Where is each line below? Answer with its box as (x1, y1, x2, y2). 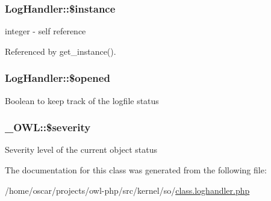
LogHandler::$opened (5, 70, 110, 85)
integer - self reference (5, 25, 86, 37)
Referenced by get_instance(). (5, 45, 116, 57)
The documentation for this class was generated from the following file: (5, 164, 267, 176)
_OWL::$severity (5, 120, 91, 135)
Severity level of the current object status (5, 143, 158, 156)
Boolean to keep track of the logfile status (5, 94, 159, 107)
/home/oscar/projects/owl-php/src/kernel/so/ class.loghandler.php (5, 184, 250, 196)
